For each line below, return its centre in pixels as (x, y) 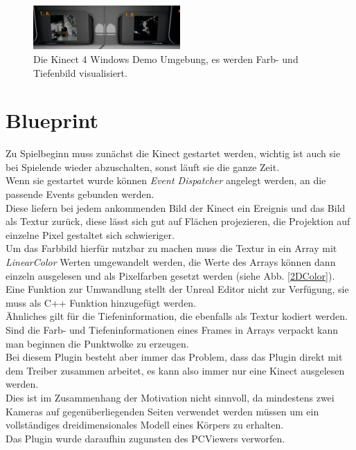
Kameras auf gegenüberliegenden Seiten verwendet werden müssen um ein (162, 411)
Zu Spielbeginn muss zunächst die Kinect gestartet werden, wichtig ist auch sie (173, 153)
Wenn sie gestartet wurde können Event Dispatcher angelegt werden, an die (166, 180)
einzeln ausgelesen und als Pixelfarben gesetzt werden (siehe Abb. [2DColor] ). (170, 275)
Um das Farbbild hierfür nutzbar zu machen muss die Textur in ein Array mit (171, 248)
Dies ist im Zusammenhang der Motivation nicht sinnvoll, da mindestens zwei (170, 397)
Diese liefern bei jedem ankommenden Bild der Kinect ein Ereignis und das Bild (176, 207)
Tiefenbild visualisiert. (80, 72)
